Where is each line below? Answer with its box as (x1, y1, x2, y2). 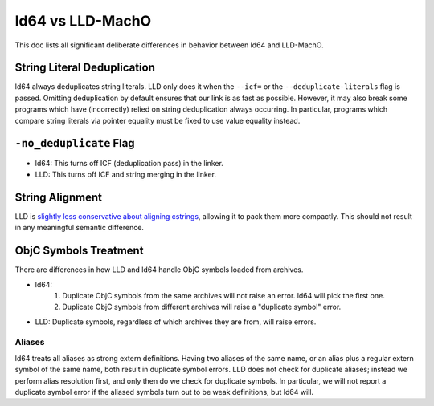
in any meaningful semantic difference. (14, 223, 145, 233)
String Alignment (14, 190, 102, 204)
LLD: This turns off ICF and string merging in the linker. (35, 169, 217, 179)
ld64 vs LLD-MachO (14, 12, 152, 30)
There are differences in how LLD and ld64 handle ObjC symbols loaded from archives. (14, 265, 304, 274)
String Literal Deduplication (14, 61, 156, 75)
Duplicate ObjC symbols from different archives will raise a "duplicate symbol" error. (62, 302, 342, 312)
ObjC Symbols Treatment (14, 244, 144, 258)
